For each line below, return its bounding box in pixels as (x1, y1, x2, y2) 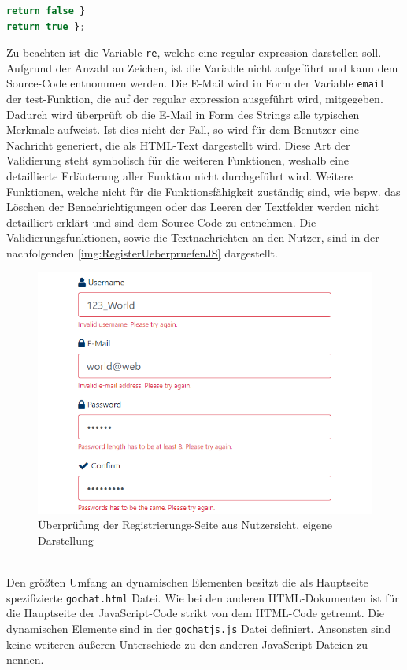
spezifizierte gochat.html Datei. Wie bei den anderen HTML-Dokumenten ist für (6, 589, 399, 605)
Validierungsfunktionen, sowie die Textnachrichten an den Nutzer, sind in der (6, 229, 379, 246)
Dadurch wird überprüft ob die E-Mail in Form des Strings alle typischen (6, 105, 360, 122)
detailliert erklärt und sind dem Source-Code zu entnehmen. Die (6, 213, 316, 230)
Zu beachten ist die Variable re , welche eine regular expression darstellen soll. (6, 44, 382, 61)
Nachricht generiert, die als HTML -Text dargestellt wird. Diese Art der (6, 136, 350, 153)
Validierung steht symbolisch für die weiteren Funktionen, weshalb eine (6, 152, 350, 168)
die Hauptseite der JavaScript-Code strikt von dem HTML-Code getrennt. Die (6, 605, 384, 621)
